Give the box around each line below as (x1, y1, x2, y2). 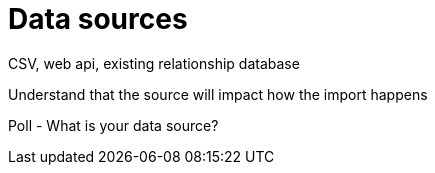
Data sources (8, 2, 188, 36)
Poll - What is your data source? (8, 116, 219, 134)
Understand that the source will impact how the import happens (8, 85, 428, 103)
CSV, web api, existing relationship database (8, 54, 300, 72)
